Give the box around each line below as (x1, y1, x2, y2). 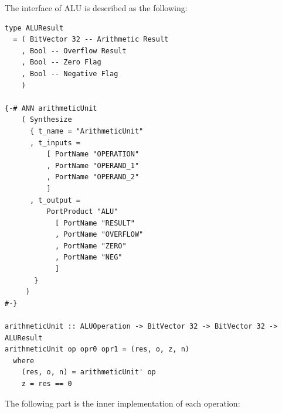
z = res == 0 (21, 380, 72, 388)
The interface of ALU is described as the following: (5, 2, 188, 13)
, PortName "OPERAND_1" (46, 161, 140, 170)
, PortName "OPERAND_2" (46, 173, 140, 182)
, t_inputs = (29, 138, 80, 147)
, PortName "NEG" (55, 253, 123, 262)
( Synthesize (21, 115, 72, 124)
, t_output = (29, 196, 80, 204)
